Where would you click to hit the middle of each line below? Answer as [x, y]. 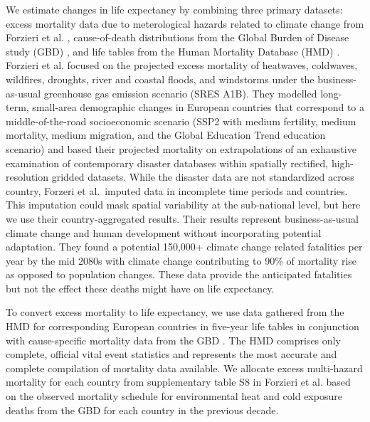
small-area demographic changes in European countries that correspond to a [198, 107]
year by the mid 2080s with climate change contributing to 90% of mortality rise [181, 260]
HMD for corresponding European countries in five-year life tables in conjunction [183, 326]
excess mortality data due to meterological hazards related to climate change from [185, 23]
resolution [27, 177]
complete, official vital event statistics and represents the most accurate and [171, 354]
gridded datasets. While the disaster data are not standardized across [203, 177]
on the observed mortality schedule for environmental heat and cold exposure [174, 396]
